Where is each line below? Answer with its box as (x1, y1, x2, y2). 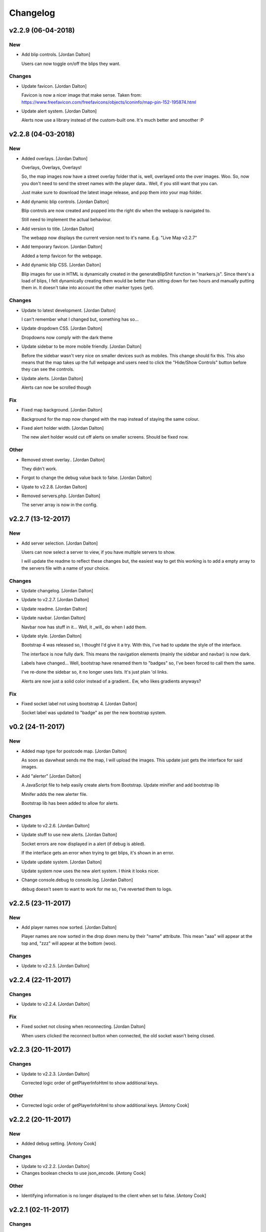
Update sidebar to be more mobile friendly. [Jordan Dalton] (21, 343, 142, 349)
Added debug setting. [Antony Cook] (21, 1141, 97, 1147)
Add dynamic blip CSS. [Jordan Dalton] (21, 262, 101, 268)
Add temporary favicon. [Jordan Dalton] (21, 244, 103, 250)
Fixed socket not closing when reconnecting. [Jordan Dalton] (21, 1024, 146, 1029)
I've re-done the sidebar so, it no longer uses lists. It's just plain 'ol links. (21, 669, 168, 675)
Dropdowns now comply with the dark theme (21, 334, 113, 340)
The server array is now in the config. (21, 502, 98, 508)
